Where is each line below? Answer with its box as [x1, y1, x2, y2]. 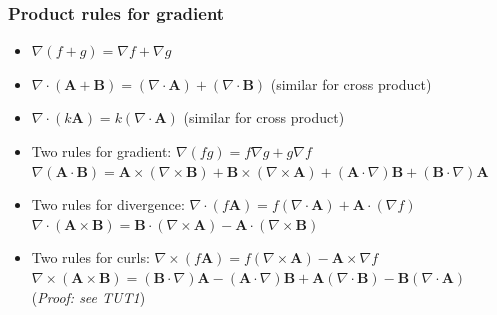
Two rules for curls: [31, 247, 150, 268]
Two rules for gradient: [31, 141, 172, 161]
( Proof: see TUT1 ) [31, 286, 146, 307]
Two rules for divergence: [31, 194, 185, 215]
